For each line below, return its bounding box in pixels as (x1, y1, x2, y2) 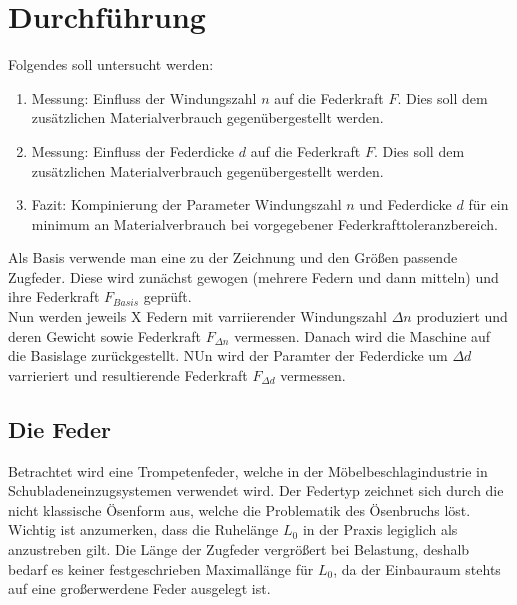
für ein (468, 194, 509, 215)
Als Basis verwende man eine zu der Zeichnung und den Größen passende (8, 247, 458, 268)
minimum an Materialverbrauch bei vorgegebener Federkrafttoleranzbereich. (31, 213, 498, 234)
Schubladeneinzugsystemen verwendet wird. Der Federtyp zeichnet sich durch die (8, 480, 504, 501)
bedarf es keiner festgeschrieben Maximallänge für (8, 558, 314, 579)
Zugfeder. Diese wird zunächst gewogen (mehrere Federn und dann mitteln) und (8, 266, 499, 287)
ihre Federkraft (8, 286, 100, 307)
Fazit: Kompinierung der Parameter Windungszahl (31, 194, 342, 215)
